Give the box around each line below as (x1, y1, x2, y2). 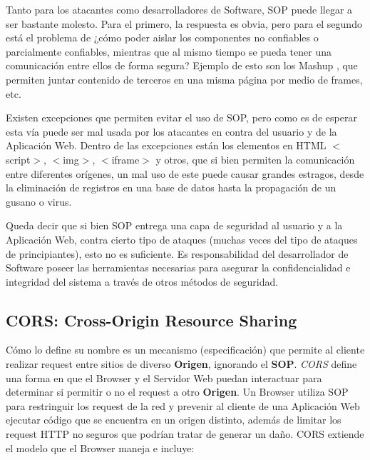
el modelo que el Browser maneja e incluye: (6, 440, 195, 455)
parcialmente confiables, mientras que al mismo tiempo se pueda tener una (6, 44, 332, 59)
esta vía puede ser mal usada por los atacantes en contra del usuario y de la (6, 124, 337, 139)
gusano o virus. (6, 194, 72, 209)
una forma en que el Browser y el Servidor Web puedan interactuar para (6, 370, 322, 385)
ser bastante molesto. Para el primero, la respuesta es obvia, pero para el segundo (6, 16, 362, 31)
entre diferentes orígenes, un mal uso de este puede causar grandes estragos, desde (6, 166, 364, 181)
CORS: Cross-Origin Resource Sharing (6, 309, 297, 331)
